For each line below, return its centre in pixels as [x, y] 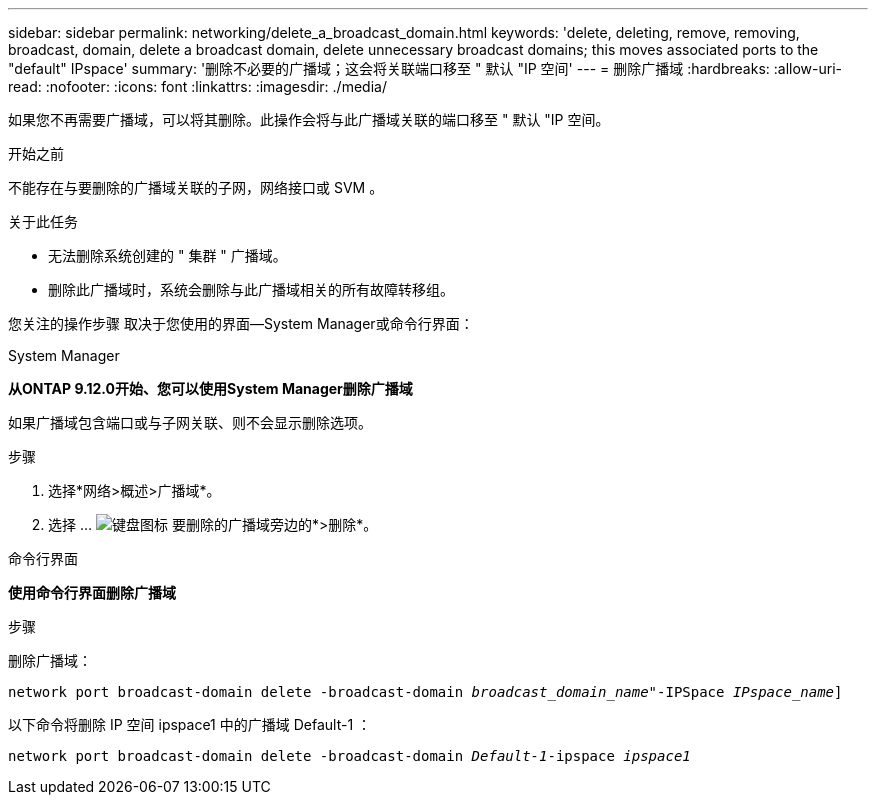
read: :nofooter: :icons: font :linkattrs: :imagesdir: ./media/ [197, 86]
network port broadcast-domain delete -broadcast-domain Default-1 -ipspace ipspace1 [349, 756]
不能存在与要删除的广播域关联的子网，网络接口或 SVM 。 [196, 187]
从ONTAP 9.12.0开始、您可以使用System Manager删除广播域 [210, 388]
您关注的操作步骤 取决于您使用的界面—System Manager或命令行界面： [241, 323]
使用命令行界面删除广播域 [92, 592]
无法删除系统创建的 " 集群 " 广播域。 [167, 255]
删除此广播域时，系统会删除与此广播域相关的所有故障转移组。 [251, 289]
